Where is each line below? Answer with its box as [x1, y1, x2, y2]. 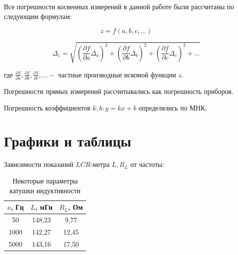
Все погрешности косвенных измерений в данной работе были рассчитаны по [4, 1, 234, 11]
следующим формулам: [4, 11, 72, 21]
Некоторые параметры [12, 175, 78, 185]
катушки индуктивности [9, 185, 81, 195]
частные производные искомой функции [58, 69, 176, 79]
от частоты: [130, 159, 164, 169]
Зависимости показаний [4, 159, 74, 169]
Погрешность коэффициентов [4, 102, 91, 112]
